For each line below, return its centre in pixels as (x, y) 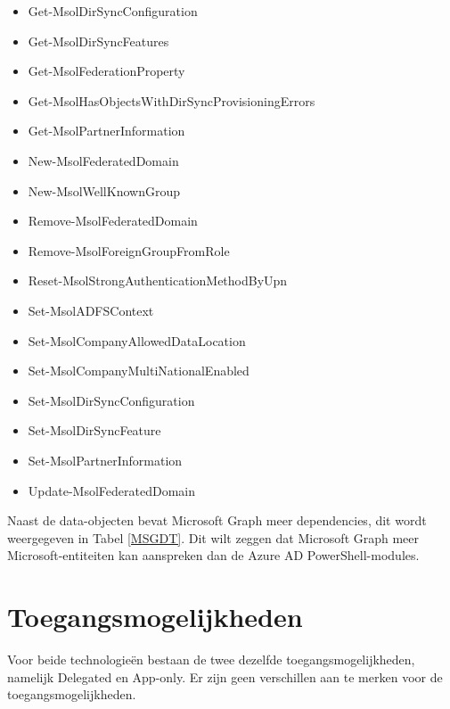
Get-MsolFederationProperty (106, 71)
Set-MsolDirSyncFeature (94, 430)
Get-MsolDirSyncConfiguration (113, 11)
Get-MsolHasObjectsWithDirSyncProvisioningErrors (172, 100)
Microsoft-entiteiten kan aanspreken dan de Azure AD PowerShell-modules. (213, 555)
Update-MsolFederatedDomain (111, 490)
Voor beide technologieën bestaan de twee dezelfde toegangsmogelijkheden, (211, 659)
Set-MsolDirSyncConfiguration (111, 400)
